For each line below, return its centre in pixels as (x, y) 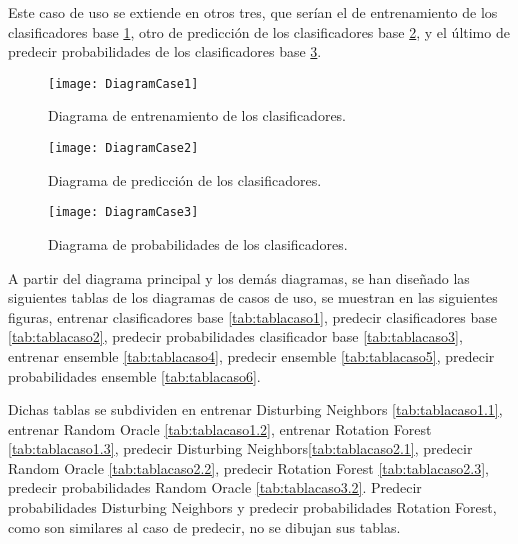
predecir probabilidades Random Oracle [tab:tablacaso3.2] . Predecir (215, 487)
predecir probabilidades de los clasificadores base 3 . (165, 51)
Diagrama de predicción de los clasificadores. (185, 179)
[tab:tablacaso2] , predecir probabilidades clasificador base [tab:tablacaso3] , (235, 336)
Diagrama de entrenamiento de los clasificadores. (197, 115)
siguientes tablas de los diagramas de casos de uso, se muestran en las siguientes (253, 297)
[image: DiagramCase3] (123, 212)
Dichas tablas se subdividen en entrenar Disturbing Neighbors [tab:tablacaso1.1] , (255, 409)
